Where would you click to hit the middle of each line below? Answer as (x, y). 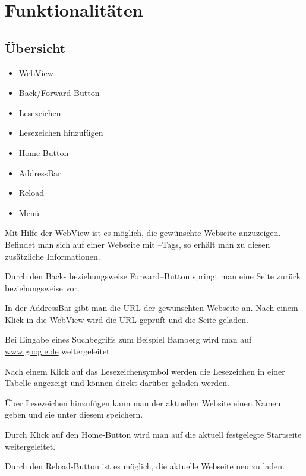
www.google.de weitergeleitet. (59, 351)
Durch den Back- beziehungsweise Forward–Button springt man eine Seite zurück (153, 276)
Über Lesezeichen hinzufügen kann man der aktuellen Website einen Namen (143, 402)
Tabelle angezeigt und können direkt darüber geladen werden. (117, 383)
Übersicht (35, 47)
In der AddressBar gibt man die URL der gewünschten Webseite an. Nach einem (152, 308)
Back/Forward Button (59, 93)
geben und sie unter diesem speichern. (74, 414)
